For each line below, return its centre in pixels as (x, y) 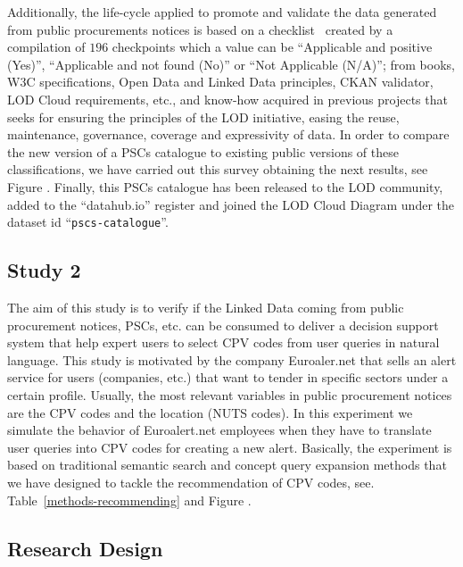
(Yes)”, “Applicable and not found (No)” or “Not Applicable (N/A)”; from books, (231, 64)
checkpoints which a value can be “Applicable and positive (272, 47)
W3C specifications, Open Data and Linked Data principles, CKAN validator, (220, 82)
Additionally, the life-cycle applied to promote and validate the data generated (222, 12)
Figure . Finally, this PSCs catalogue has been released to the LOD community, (225, 186)
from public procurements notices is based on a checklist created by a (200, 29)
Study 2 (44, 270)
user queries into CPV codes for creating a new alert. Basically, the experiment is (230, 447)
